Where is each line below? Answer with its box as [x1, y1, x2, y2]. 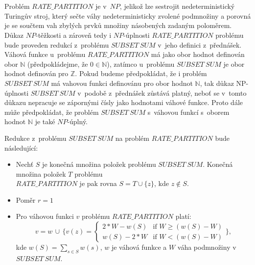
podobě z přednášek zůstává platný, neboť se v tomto [84, 87, 247, 98]
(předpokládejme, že [27, 58, 88, 69]
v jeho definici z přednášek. [158, 39, 242, 50]
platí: [175, 211, 191, 221]
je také [35, 116, 55, 127]
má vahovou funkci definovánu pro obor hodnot [51, 78, 193, 88]
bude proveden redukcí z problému [4, 39, 109, 50]
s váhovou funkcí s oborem [147, 106, 230, 117]
